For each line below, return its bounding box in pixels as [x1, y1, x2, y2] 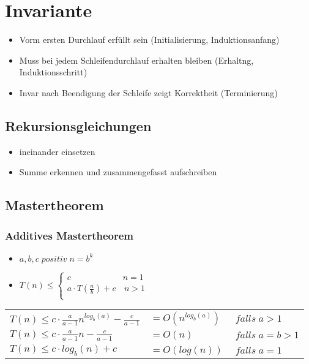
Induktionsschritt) [19, 66, 87, 78]
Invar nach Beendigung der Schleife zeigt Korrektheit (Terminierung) [19, 86, 278, 99]
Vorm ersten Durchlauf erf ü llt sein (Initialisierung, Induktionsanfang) [19, 33, 280, 46]
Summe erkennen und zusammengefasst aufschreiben [19, 165, 217, 178]
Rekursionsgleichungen [5, 116, 152, 135]
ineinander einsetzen [19, 145, 95, 157]
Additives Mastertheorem [5, 227, 134, 243]
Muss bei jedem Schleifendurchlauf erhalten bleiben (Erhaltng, [19, 53, 254, 66]
